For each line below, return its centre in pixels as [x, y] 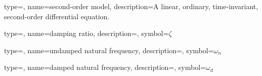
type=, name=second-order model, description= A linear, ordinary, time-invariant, [131, 6]
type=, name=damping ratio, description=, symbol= [86, 33]
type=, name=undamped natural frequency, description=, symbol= [109, 50]
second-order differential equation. [57, 16]
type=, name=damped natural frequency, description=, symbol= [105, 67]
